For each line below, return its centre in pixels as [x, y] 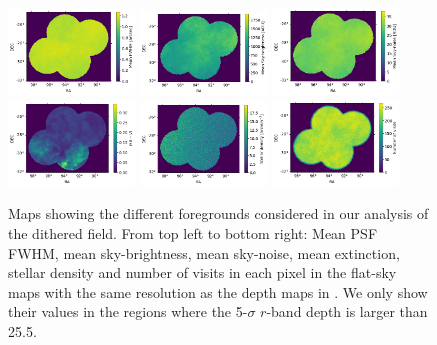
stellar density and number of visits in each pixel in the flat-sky [202, 272]
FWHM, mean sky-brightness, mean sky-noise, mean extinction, [204, 252]
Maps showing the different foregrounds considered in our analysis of [218, 213]
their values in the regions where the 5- [128, 311]
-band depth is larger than [347, 311]
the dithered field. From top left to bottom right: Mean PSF [193, 232]
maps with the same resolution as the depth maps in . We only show [218, 291]
